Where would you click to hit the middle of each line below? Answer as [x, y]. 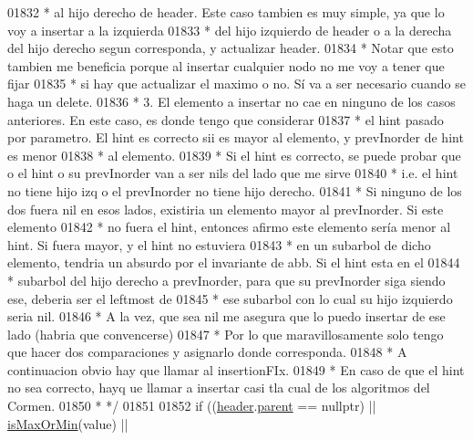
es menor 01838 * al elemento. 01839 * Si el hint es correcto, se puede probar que [234, 155]
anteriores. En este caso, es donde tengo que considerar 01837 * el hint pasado [226, 119]
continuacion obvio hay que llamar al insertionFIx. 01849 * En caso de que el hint [236, 369]
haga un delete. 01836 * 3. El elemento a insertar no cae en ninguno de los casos [231, 101]
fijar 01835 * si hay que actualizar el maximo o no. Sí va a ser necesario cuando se [236, 84]
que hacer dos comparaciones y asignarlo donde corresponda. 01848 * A [207, 352]
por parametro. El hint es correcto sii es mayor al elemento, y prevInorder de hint [236, 137]
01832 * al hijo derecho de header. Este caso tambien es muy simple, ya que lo [226, 12]
